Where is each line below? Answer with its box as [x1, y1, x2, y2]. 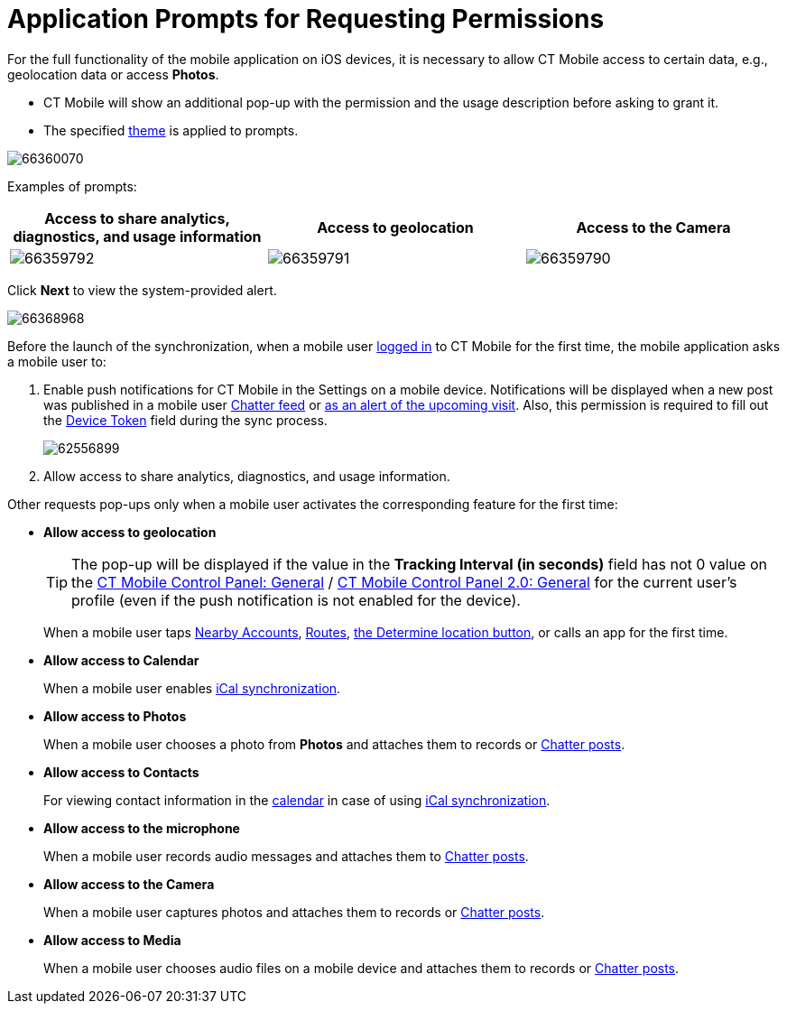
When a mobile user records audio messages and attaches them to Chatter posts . [43, 848, 529, 864]
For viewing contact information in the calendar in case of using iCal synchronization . [43, 792, 551, 808]
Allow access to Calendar [43, 652, 199, 668]
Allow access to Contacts [43, 764, 199, 780]
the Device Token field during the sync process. [43, 412, 328, 428]
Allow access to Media [43, 932, 181, 948]
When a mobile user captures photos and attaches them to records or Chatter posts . [43, 904, 545, 920]
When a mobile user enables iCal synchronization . [43, 680, 341, 696]
